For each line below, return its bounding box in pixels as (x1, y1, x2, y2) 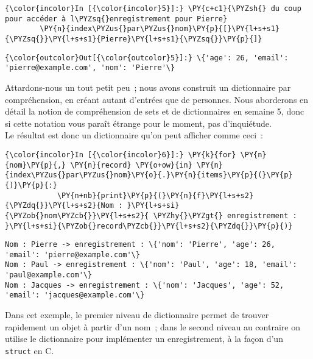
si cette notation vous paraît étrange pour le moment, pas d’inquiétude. (5, 116, 272, 129)
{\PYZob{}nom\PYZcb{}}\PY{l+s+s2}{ (5, 211, 149, 220)
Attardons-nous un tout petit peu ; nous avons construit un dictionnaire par (5, 80, 291, 93)
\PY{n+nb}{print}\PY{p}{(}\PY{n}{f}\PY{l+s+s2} (57, 191, 254, 200)
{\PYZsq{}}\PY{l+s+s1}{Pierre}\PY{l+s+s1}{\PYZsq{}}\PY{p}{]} (5, 34, 262, 43)
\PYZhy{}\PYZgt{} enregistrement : (153, 211, 297, 220)
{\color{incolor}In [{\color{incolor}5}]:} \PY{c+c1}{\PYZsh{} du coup (5, 4, 301, 13)
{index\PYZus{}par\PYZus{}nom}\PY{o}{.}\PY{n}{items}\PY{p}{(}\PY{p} (5, 171, 293, 180)
